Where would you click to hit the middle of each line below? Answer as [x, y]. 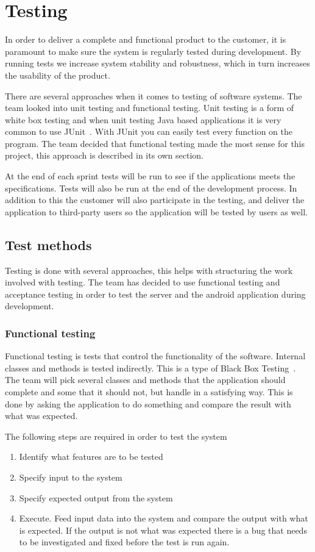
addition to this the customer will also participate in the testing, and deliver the [155, 200]
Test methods [48, 244]
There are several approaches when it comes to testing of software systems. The [154, 95]
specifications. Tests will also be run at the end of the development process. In [151, 188]
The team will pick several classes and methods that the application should [145, 380]
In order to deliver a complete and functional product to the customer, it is [146, 39]
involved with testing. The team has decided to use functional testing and [143, 282]
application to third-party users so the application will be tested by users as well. [156, 211]
